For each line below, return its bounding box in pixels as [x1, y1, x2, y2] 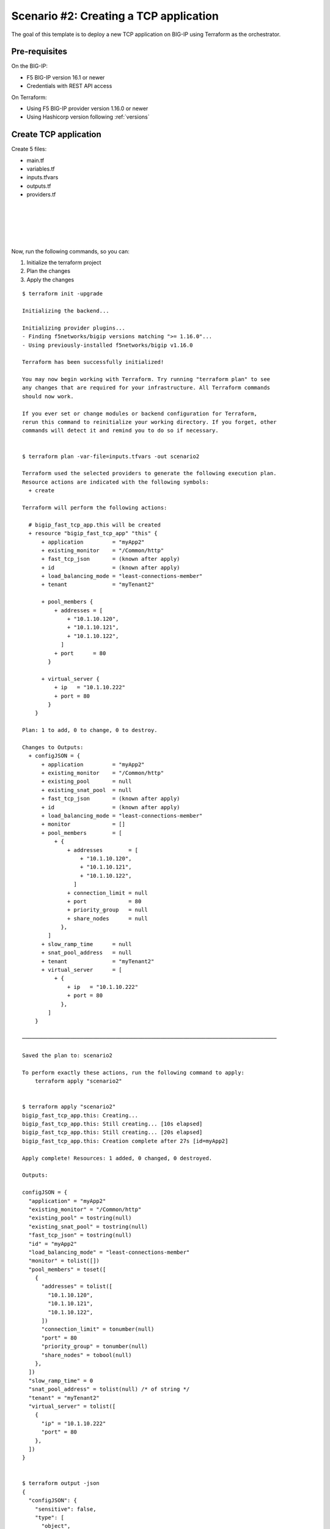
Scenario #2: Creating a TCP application [11, 9, 219, 23]
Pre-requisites [11, 46, 67, 57]
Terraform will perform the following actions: [22, 504, 167, 511]
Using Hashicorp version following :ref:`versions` [26, 113, 150, 120]
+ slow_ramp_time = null [41, 941, 132, 947]
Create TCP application [11, 129, 102, 140]
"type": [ [34, 1514, 64, 1521]
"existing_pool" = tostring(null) [28, 1215, 132, 1221]
